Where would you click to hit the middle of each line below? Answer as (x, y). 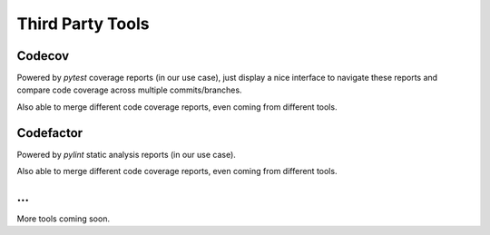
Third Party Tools (83, 24)
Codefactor (50, 133)
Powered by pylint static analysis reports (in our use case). (126, 154)
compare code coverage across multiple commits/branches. (129, 90)
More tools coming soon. (64, 219)
